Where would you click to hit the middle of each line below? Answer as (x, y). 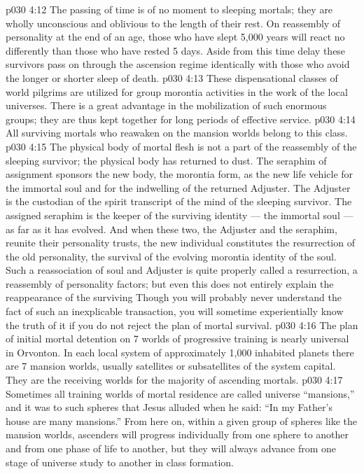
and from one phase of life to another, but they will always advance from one (171, 448)
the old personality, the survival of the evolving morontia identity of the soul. (171, 256)
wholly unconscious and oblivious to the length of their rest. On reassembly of (173, 23)
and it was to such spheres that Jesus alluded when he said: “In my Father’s (169, 407)
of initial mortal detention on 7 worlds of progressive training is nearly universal (177, 339)
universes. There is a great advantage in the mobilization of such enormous (166, 105)
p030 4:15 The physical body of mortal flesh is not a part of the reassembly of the (181, 146)
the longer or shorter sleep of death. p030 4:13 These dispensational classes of (172, 77)
